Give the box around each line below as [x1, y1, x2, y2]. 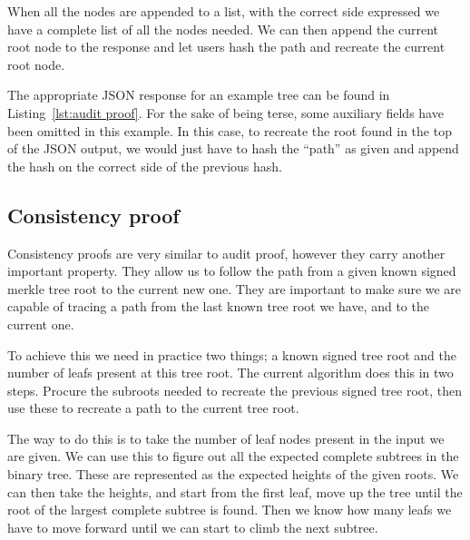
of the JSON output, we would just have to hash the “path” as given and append [7, 139, 459, 158]
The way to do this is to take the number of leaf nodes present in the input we [7, 428, 445, 447]
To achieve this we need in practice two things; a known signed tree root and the [7, 345, 456, 364]
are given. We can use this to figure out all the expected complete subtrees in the [7, 447, 459, 466]
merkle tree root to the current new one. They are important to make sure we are [7, 279, 462, 298]
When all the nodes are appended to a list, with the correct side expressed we [7, 2, 440, 20]
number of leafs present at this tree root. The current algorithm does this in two [7, 363, 454, 382]
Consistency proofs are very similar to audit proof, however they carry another [7, 243, 446, 262]
